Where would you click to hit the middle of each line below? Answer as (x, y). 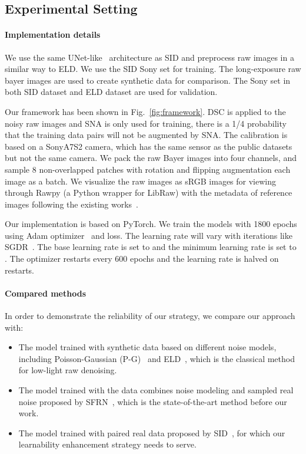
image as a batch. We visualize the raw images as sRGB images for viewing (140, 181)
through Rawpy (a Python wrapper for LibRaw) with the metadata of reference (149, 193)
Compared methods (45, 293)
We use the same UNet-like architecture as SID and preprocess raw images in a (149, 57)
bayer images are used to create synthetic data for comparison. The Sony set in (148, 80)
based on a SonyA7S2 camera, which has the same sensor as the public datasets (149, 146)
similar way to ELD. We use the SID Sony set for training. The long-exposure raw (153, 69)
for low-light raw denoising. (68, 370)
